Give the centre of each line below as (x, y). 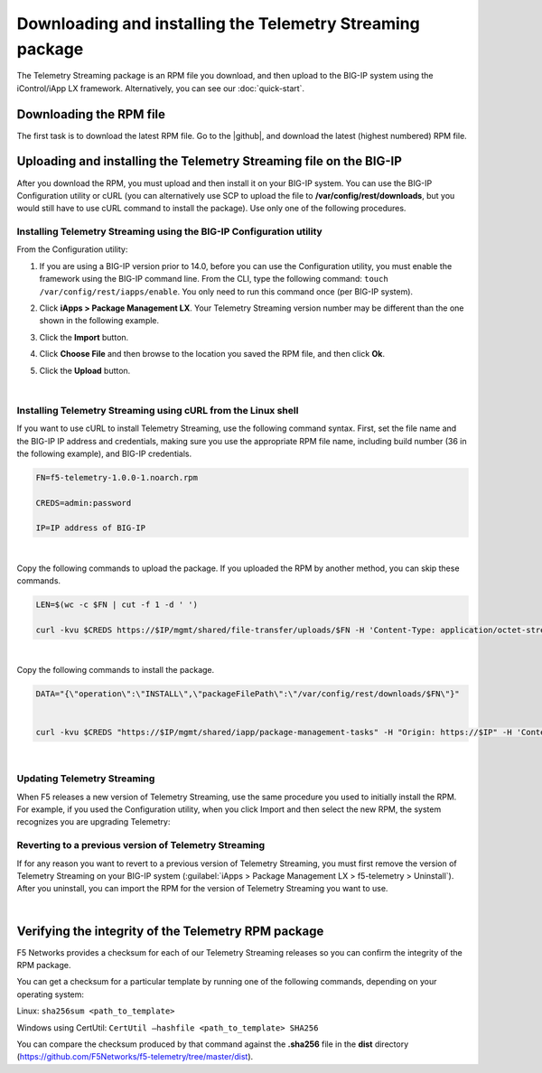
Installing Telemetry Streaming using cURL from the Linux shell (158, 410)
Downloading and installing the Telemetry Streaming (218, 23)
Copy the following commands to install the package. (116, 670)
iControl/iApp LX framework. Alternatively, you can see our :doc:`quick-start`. (161, 88)
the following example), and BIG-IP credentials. (104, 453)
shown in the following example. (99, 321)
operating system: (51, 994)
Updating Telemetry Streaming (86, 779)
